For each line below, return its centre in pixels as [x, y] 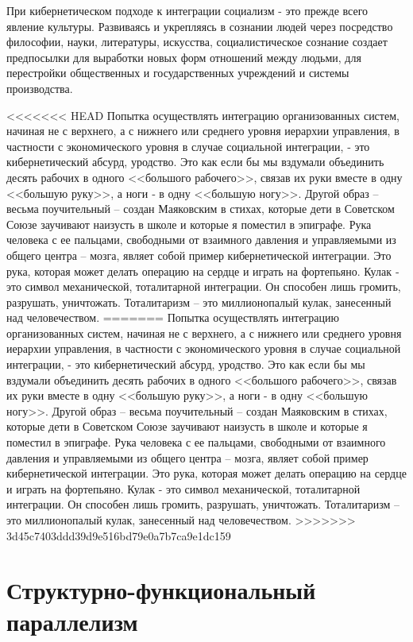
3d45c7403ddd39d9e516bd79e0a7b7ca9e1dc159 [119, 535]
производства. [40, 88]
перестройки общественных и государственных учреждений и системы [178, 73]
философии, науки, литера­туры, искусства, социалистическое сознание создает [197, 42]
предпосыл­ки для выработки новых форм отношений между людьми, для [184, 57]
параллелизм [72, 621]
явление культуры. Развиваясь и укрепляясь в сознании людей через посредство [200, 26]
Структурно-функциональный [161, 590]
